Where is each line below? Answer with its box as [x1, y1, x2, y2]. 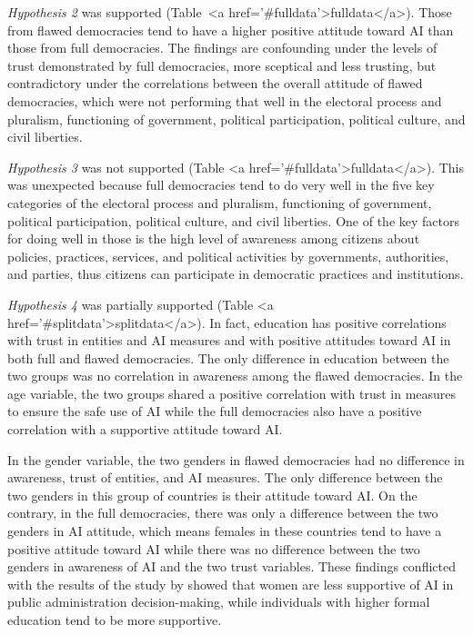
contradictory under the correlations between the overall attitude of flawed [7, 74, 423, 93]
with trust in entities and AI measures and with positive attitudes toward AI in [7, 331, 451, 350]
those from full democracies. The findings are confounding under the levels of [7, 38, 438, 57]
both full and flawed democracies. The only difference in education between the [7, 348, 449, 367]
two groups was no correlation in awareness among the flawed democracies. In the [7, 366, 463, 385]
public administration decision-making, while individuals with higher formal [7, 592, 430, 611]
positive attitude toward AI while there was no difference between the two [7, 539, 420, 558]
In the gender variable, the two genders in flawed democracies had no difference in [7, 450, 465, 469]
